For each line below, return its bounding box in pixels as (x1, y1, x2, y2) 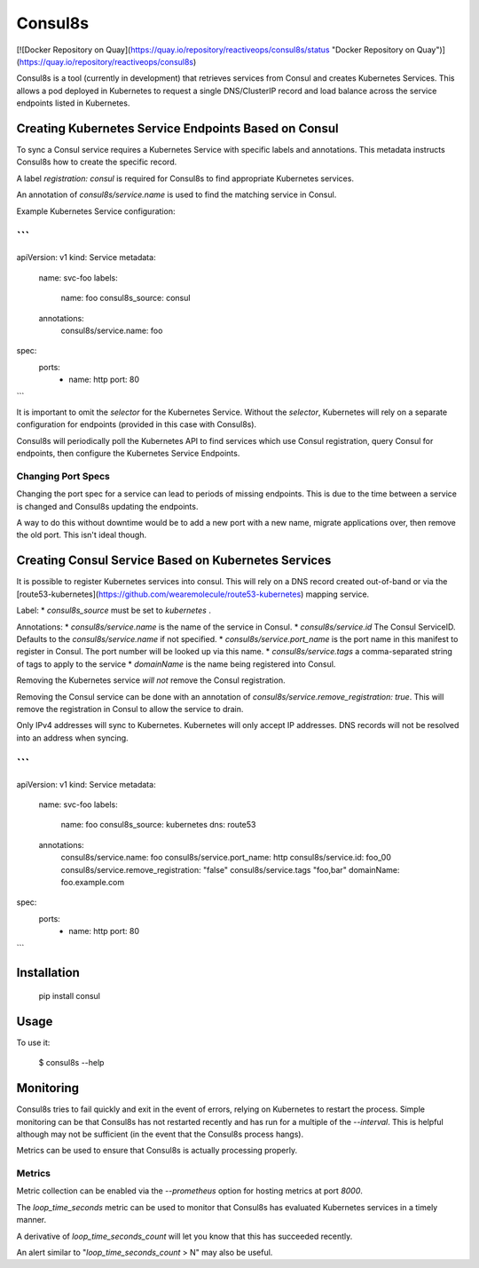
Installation (16, 965, 80, 980)
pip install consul (38, 990, 101, 1001)
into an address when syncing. (16, 733, 129, 743)
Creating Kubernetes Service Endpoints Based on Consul (16, 121, 339, 136)
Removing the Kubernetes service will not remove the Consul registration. (16, 675, 286, 686)
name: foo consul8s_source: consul (60, 293, 191, 304)
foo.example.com (60, 876, 125, 887)
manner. (16, 1215, 47, 1225)
